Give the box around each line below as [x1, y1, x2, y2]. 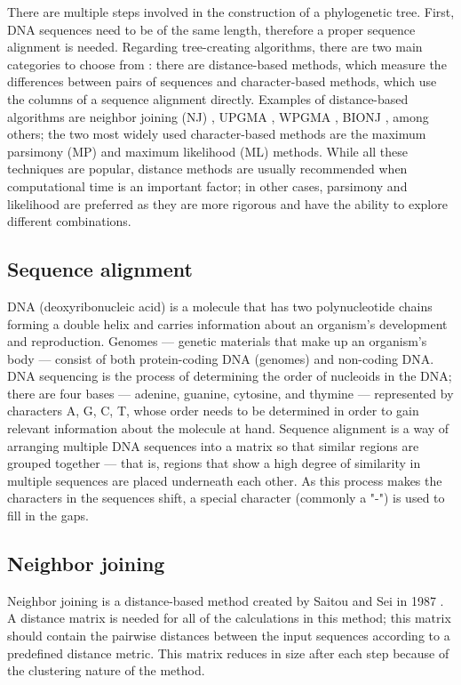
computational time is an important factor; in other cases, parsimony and [7, 176, 408, 195]
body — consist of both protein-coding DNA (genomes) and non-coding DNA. [7, 349, 434, 367]
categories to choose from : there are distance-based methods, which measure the [7, 54, 447, 73]
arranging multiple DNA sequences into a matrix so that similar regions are [7, 436, 419, 455]
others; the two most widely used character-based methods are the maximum [7, 125, 426, 143]
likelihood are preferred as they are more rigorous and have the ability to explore [7, 194, 448, 213]
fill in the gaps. [7, 506, 89, 525]
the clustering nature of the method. [7, 661, 205, 680]
